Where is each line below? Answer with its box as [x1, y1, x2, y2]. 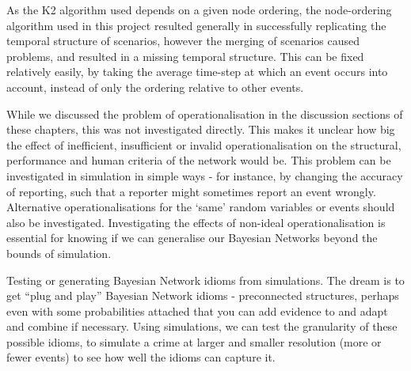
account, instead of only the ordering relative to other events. [6, 78, 304, 95]
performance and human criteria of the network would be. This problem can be [6, 152, 391, 168]
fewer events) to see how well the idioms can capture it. [6, 349, 276, 365]
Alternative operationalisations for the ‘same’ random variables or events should [6, 199, 395, 215]
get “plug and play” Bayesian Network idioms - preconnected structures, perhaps [6, 287, 399, 304]
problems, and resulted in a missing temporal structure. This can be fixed [6, 47, 364, 64]
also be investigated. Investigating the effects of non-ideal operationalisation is [6, 214, 386, 230]
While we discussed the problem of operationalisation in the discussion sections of [6, 105, 403, 122]
